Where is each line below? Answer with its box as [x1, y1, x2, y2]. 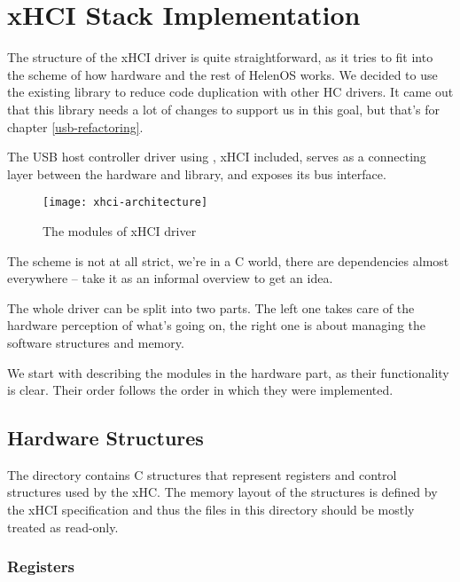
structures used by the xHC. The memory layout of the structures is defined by [7, 483, 438, 501]
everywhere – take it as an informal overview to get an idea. [7, 269, 333, 287]
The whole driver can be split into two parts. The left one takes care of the [7, 298, 415, 317]
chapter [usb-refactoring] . [7, 117, 144, 136]
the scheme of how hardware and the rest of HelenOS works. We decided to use [7, 65, 438, 83]
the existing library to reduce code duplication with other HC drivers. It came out [7, 83, 454, 101]
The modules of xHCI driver [43, 221, 197, 240]
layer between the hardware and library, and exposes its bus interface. [7, 164, 386, 183]
